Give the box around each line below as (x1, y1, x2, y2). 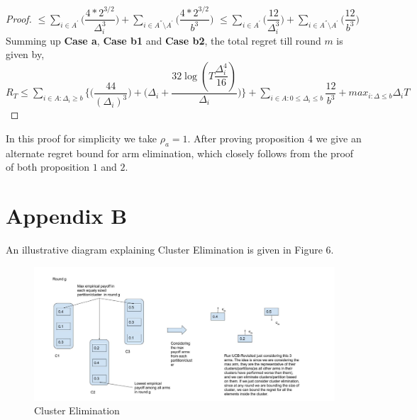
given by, (6, 47, 45, 62)
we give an (316, 130, 362, 145)
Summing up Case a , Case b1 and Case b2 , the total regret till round (6, 33, 321, 47)
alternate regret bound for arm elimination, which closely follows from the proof (6, 145, 354, 160)
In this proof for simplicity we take (6, 130, 157, 145)
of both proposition (6, 159, 89, 174)
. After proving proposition (187, 130, 305, 145)
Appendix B (6, 200, 128, 229)
